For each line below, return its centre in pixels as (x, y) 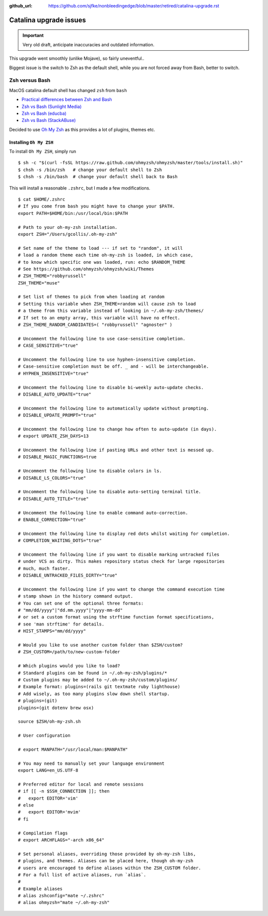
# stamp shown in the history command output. (76, 596)
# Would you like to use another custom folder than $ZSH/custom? (100, 645)
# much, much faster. (44, 568)
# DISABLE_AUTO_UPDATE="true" (55, 394)
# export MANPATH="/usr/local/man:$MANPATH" (73, 749)
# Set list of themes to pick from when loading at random (91, 297)
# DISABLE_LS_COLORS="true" (52, 478)
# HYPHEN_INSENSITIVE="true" (53, 373)
